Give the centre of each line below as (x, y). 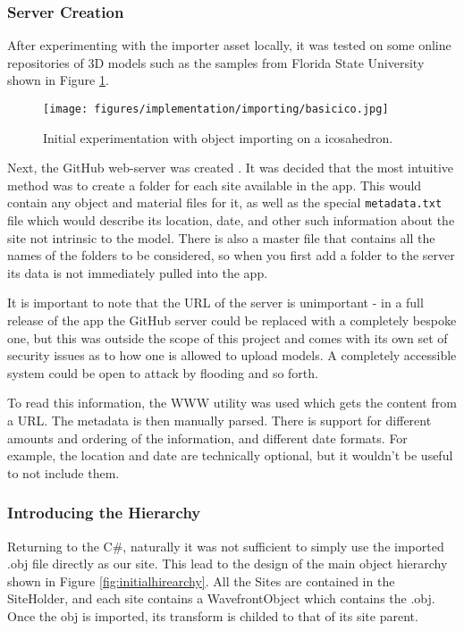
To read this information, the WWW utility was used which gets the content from (232, 403)
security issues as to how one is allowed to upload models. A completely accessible (232, 355)
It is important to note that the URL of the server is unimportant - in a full (215, 303)
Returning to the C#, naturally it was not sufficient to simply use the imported (226, 546)
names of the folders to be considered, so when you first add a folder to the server (231, 255)
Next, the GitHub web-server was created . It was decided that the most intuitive (231, 168)
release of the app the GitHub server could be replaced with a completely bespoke (232, 320)
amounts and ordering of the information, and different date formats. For (207, 437)
